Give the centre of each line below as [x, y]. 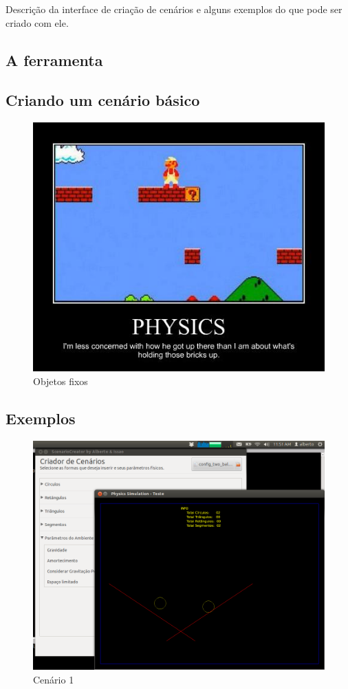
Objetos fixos [61, 381]
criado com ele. [37, 22]
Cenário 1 [54, 680]
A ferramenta [54, 59]
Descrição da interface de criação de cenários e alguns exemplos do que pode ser [174, 9]
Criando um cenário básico [103, 100]
